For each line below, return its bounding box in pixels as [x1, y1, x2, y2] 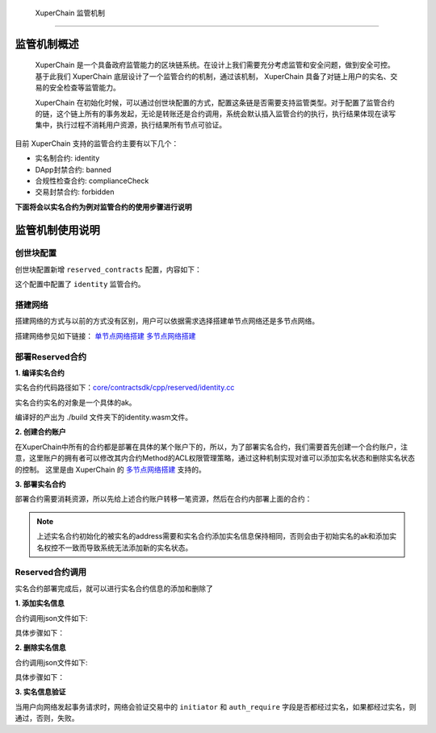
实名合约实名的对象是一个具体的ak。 [15, 398, 136, 407]
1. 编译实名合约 [15, 368, 65, 377]
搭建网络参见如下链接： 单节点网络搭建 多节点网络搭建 [15, 331, 196, 340]
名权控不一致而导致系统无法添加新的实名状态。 [36, 543, 193, 552]
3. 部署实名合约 [15, 480, 66, 489]
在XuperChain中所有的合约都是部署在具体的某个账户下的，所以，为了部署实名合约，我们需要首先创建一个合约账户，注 [15, 442, 408, 452]
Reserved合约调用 [15, 567, 87, 578]
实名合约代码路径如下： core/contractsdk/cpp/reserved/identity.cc [15, 383, 235, 393]
